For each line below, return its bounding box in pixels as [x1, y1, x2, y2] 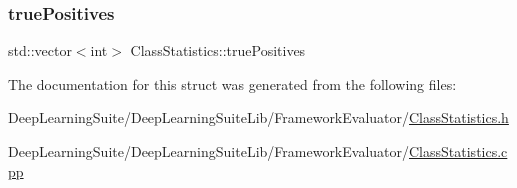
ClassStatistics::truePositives [130, 40, 306, 61]
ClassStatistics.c [409, 141, 508, 161]
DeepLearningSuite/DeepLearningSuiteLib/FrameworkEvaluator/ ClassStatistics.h [8, 107, 509, 128]
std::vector [8, 40, 72, 61]
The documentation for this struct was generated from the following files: [8, 73, 457, 94]
